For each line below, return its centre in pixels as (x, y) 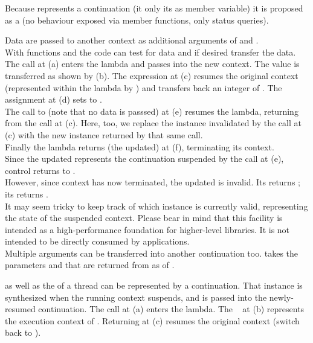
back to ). (23, 332)
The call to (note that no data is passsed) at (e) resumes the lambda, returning (152, 111)
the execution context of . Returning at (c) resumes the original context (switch (152, 320)
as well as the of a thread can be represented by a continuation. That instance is (154, 285)
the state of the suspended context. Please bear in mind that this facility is (144, 218)
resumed (20, 309)
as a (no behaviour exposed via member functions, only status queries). (137, 20)
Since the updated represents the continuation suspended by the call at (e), (144, 159)
